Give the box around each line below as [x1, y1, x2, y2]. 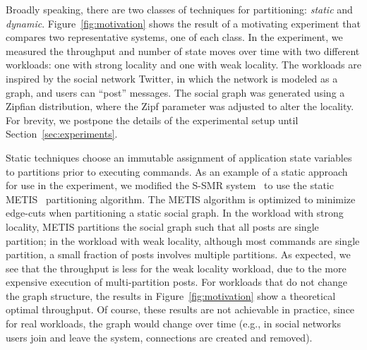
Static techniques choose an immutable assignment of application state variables [6, 150, 352, 164]
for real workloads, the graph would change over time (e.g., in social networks [6, 316, 341, 331]
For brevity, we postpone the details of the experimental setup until [6, 112, 299, 127]
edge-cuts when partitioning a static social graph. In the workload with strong [6, 205, 344, 220]
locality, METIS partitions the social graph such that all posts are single [6, 219, 319, 234]
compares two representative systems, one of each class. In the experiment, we [6, 30, 343, 44]
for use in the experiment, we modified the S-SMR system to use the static [6, 178, 334, 193]
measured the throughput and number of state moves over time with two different [6, 43, 360, 58]
